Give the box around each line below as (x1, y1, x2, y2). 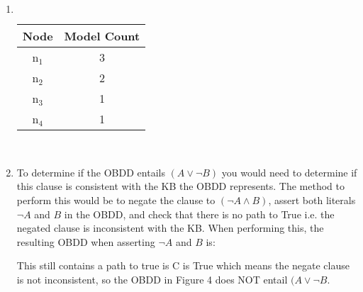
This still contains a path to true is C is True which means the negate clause (16, 258, 350, 273)
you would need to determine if (221, 164, 357, 179)
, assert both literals (268, 192, 356, 207)
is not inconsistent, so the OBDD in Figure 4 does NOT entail (16, 271, 288, 286)
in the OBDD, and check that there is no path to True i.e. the (64, 206, 335, 221)
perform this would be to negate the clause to (16, 192, 216, 207)
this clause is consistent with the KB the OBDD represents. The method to (16, 179, 345, 193)
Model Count (64, 28, 140, 45)
